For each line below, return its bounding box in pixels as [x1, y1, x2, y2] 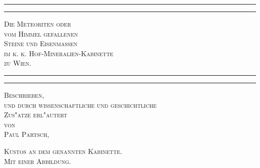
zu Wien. [4, 58, 31, 68]
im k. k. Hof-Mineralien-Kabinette [4, 48, 113, 58]
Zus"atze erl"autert [4, 109, 67, 120]
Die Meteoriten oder [4, 19, 71, 29]
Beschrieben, [4, 89, 44, 100]
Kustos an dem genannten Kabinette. [4, 145, 122, 156]
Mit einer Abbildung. [4, 155, 71, 166]
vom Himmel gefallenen [4, 28, 78, 39]
